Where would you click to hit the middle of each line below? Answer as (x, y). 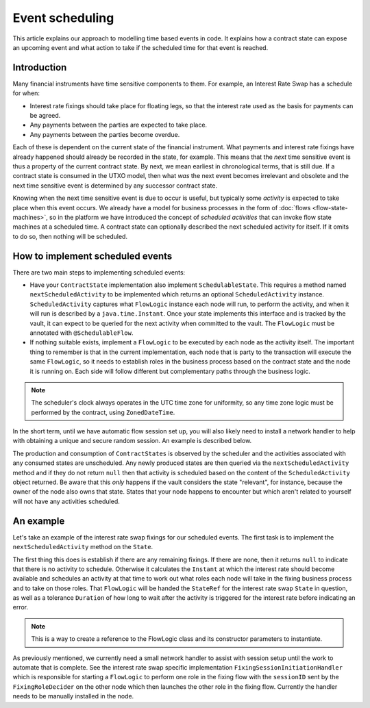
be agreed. (45, 116)
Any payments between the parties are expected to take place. (119, 125)
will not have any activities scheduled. (66, 501)
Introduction (40, 67)
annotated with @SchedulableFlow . (82, 333)
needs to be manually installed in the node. (73, 696)
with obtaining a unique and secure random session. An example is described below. (132, 441)
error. (21, 607)
